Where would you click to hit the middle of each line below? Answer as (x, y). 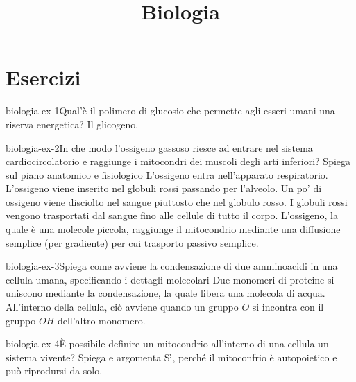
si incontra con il (288, 307)
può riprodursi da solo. (54, 371)
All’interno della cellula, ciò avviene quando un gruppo (122, 307)
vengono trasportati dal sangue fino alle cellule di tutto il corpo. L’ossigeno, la (172, 215)
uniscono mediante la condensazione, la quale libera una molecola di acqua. (166, 293)
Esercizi (43, 77)
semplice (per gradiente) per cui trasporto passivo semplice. (132, 242)
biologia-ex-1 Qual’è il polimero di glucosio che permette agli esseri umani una (170, 111)
